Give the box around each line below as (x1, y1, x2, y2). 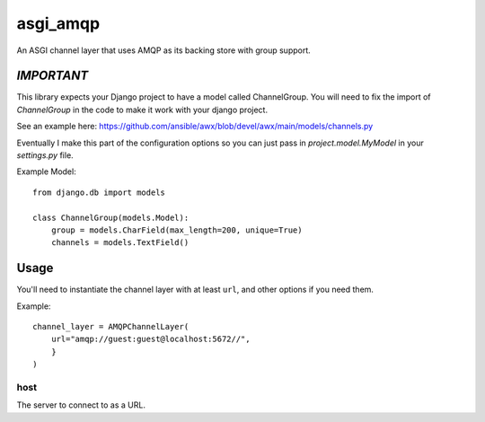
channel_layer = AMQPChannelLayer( (32, 321, 190, 332)
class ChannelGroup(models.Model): (32, 212, 190, 223)
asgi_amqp (16, 13, 101, 33)
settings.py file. (16, 150, 74, 161)
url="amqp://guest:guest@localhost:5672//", (50, 334, 251, 345)
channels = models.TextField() (50, 238, 190, 248)
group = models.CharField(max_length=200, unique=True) (50, 224, 303, 235)
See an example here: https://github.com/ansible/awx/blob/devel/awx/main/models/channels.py (16, 121, 374, 132)
